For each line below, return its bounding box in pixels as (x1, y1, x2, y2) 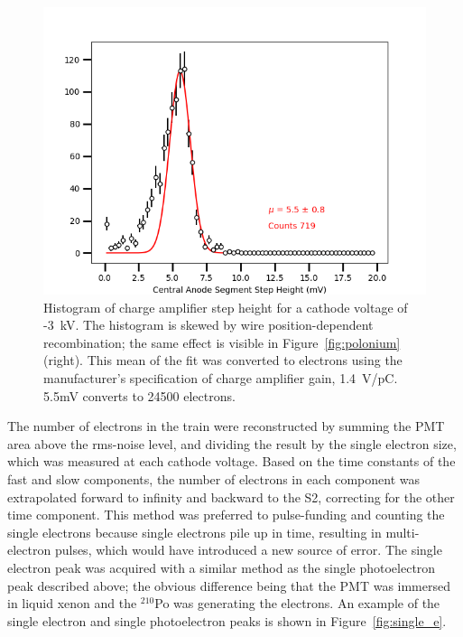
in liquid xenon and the (7, 594, 137, 613)
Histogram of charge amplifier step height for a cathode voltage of (43, 297, 408, 316)
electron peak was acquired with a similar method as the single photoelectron (7, 557, 436, 576)
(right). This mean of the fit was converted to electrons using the (43, 351, 403, 370)
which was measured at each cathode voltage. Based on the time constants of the (7, 452, 456, 471)
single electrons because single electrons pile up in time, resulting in (7, 522, 382, 541)
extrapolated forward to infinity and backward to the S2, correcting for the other (7, 487, 455, 506)
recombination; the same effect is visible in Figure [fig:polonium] (43, 333, 401, 351)
